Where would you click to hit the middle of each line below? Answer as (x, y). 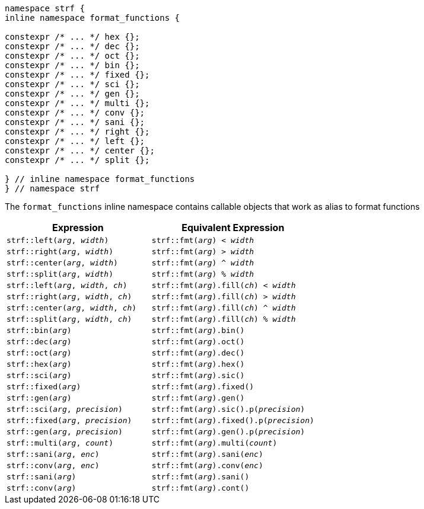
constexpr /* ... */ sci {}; (72, 84)
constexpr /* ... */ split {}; (77, 160)
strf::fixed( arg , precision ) (69, 420)
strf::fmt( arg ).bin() (198, 330)
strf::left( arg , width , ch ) (67, 285)
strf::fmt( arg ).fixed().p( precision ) (233, 420)
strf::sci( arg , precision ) (65, 409)
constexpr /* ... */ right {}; (77, 132)
